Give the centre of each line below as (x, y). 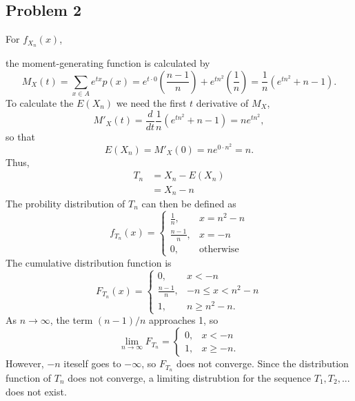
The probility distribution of (65, 203)
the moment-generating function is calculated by (108, 63)
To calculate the (40, 102)
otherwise (219, 249)
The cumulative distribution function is (89, 262)
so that (20, 136)
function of (29, 377)
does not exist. (36, 391)
